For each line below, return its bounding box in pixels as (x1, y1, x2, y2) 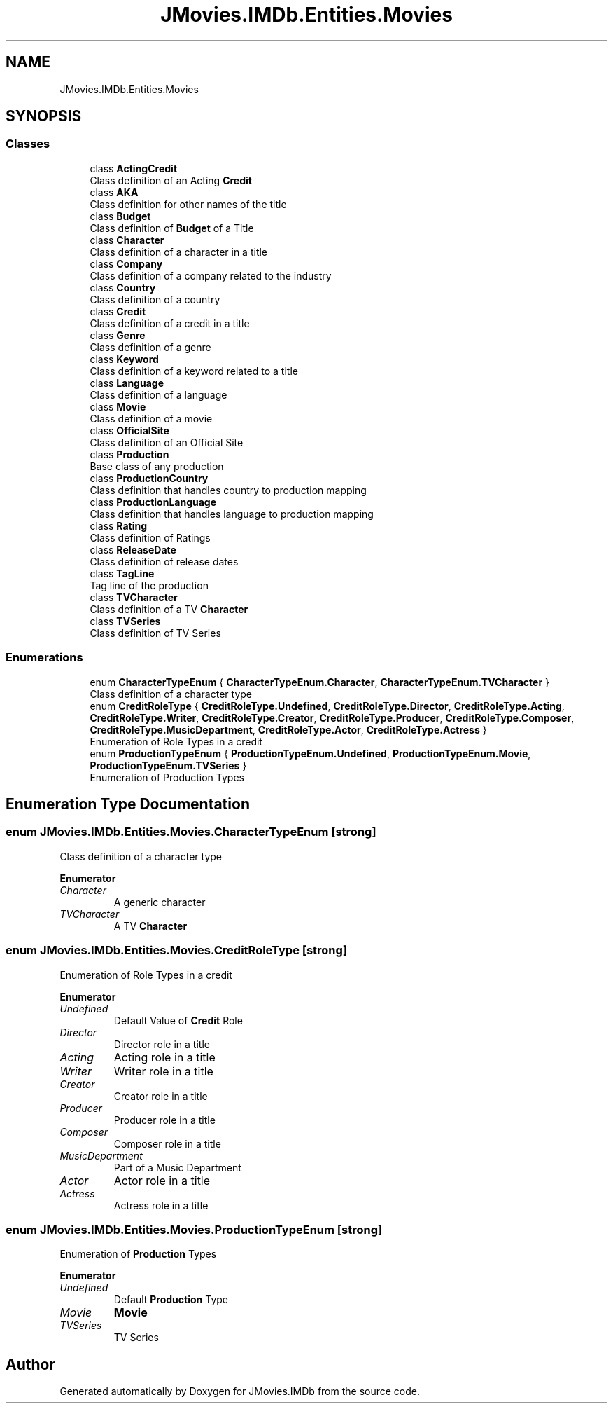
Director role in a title (113, 1038, 210, 1050)
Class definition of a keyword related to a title (90, 364, 298, 377)
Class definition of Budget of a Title (90, 221, 254, 234)
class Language (90, 376, 164, 389)
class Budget (90, 209, 151, 222)
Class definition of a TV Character (90, 603, 248, 615)
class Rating (90, 519, 148, 532)
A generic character (113, 895, 206, 908)
